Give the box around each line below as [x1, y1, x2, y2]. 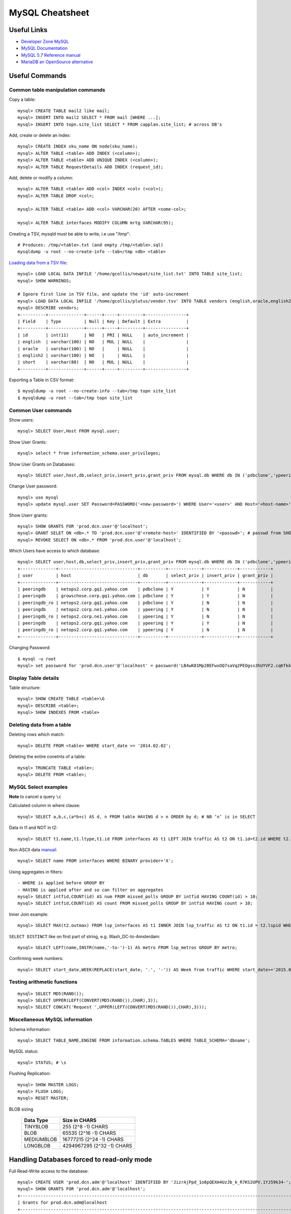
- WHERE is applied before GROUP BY [17, 880, 105, 886]
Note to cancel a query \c [9, 794, 62, 800]
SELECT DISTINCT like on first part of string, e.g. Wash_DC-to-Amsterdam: [9, 933, 161, 939]
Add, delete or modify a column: [9, 175, 74, 181]
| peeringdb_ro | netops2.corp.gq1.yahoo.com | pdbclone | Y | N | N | [17, 600, 274, 606]
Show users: [9, 417, 34, 422]
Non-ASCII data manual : [9, 847, 58, 853]
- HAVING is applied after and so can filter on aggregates [17, 887, 163, 893]
